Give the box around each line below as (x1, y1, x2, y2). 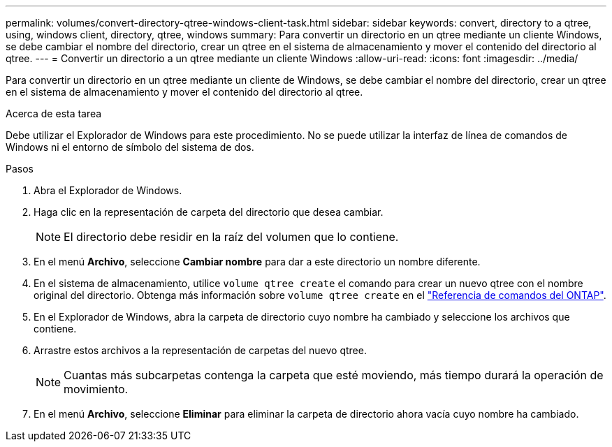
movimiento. (64, 382, 129, 396)
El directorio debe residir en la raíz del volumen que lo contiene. (64, 230, 399, 244)
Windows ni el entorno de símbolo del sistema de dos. (6, 141, 254, 153)
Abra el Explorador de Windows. (34, 184, 182, 196)
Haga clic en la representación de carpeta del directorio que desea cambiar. (34, 206, 384, 218)
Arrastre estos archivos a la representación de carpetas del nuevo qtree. (34, 344, 367, 356)
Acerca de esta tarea (6, 108, 102, 119)
